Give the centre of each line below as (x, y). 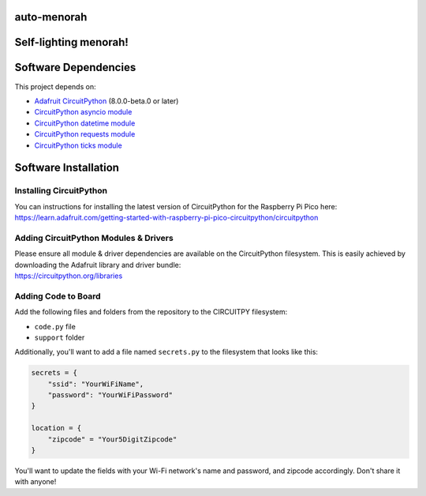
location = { (56, 428)
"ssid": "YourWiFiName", (96, 384)
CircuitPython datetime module (85, 123)
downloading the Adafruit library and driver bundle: (98, 265)
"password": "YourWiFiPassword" (110, 395)
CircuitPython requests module (85, 134)
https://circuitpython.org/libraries (69, 276)
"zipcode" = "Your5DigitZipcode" (112, 439)
